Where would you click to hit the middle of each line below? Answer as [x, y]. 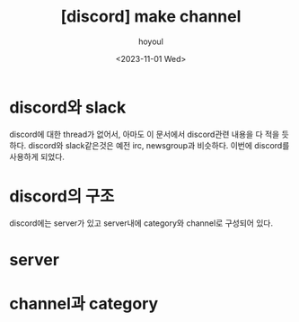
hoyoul [151, 41]
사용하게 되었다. [37, 157]
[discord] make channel [151, 17]
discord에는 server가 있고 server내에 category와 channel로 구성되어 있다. [141, 223]
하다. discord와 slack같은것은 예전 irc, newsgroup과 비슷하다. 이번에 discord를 [149, 145]
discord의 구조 [62, 196]
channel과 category [84, 304]
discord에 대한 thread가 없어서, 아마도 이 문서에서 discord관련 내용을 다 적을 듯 [149, 134]
